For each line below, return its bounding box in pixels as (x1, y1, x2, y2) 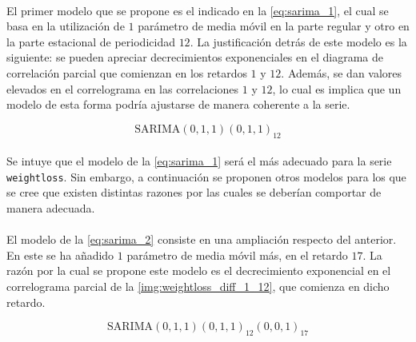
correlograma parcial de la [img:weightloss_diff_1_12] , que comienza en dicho (6, 277, 390, 294)
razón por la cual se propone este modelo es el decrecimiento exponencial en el (6, 262, 391, 279)
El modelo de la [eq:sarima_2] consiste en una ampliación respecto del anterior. (6, 231, 397, 248)
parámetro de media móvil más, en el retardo (126, 246, 348, 263)
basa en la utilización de (6, 18, 125, 34)
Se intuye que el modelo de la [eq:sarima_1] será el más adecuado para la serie (6, 153, 392, 169)
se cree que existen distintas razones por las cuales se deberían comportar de (6, 184, 382, 201)
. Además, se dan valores (281, 64, 402, 81)
